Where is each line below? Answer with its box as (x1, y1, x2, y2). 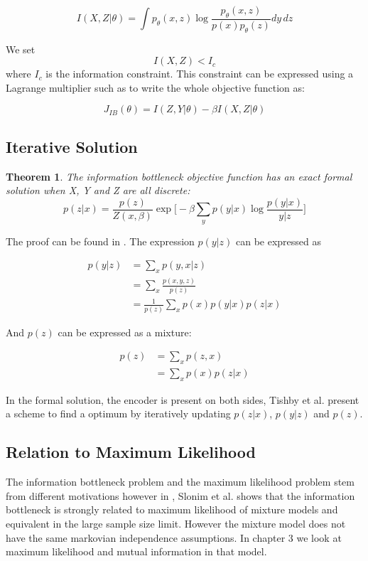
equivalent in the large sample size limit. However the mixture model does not (6, 516, 346, 531)
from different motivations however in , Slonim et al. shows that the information (6, 488, 355, 503)
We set (6, 41, 36, 56)
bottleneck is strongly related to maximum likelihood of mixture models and (6, 502, 338, 517)
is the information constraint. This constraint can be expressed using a (45, 66, 354, 81)
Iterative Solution (6, 135, 138, 157)
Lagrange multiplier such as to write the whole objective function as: (6, 80, 305, 95)
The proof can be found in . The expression (6, 233, 195, 248)
